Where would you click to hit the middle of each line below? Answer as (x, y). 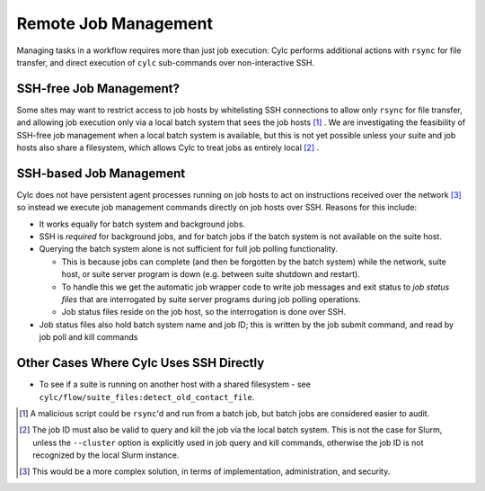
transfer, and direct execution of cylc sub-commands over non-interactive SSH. (165, 62)
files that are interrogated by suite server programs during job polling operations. (211, 299)
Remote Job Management (115, 23)
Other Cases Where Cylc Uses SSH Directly (141, 363)
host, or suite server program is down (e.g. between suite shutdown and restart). (211, 274)
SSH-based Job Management (101, 173)
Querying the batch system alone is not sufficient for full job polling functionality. (189, 249)
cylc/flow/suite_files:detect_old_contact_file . (147, 397)
